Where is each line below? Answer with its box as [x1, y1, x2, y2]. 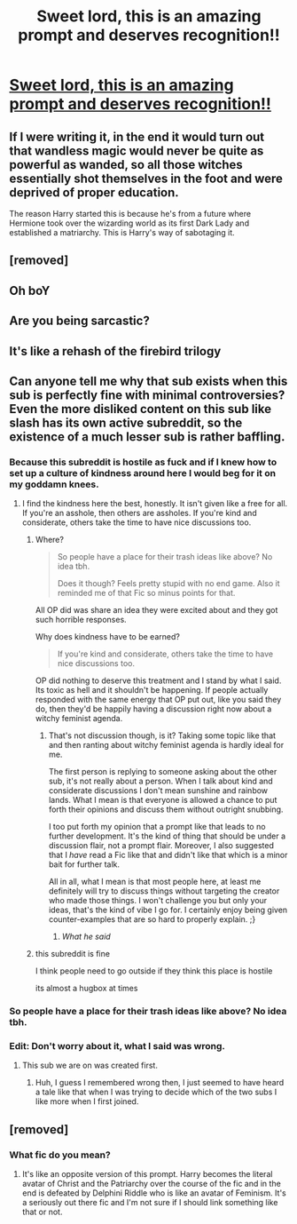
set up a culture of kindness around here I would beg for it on [9, 466, 277, 479]
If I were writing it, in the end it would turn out [9, 129, 265, 144]
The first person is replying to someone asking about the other [48, 767, 277, 777]
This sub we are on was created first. [21, 1060, 158, 1071]
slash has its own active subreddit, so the [9, 415, 243, 430]
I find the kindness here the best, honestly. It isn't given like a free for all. [21, 498, 288, 509]
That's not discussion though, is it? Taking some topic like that [48, 730, 277, 741]
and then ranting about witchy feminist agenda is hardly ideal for [48, 740, 285, 751]
